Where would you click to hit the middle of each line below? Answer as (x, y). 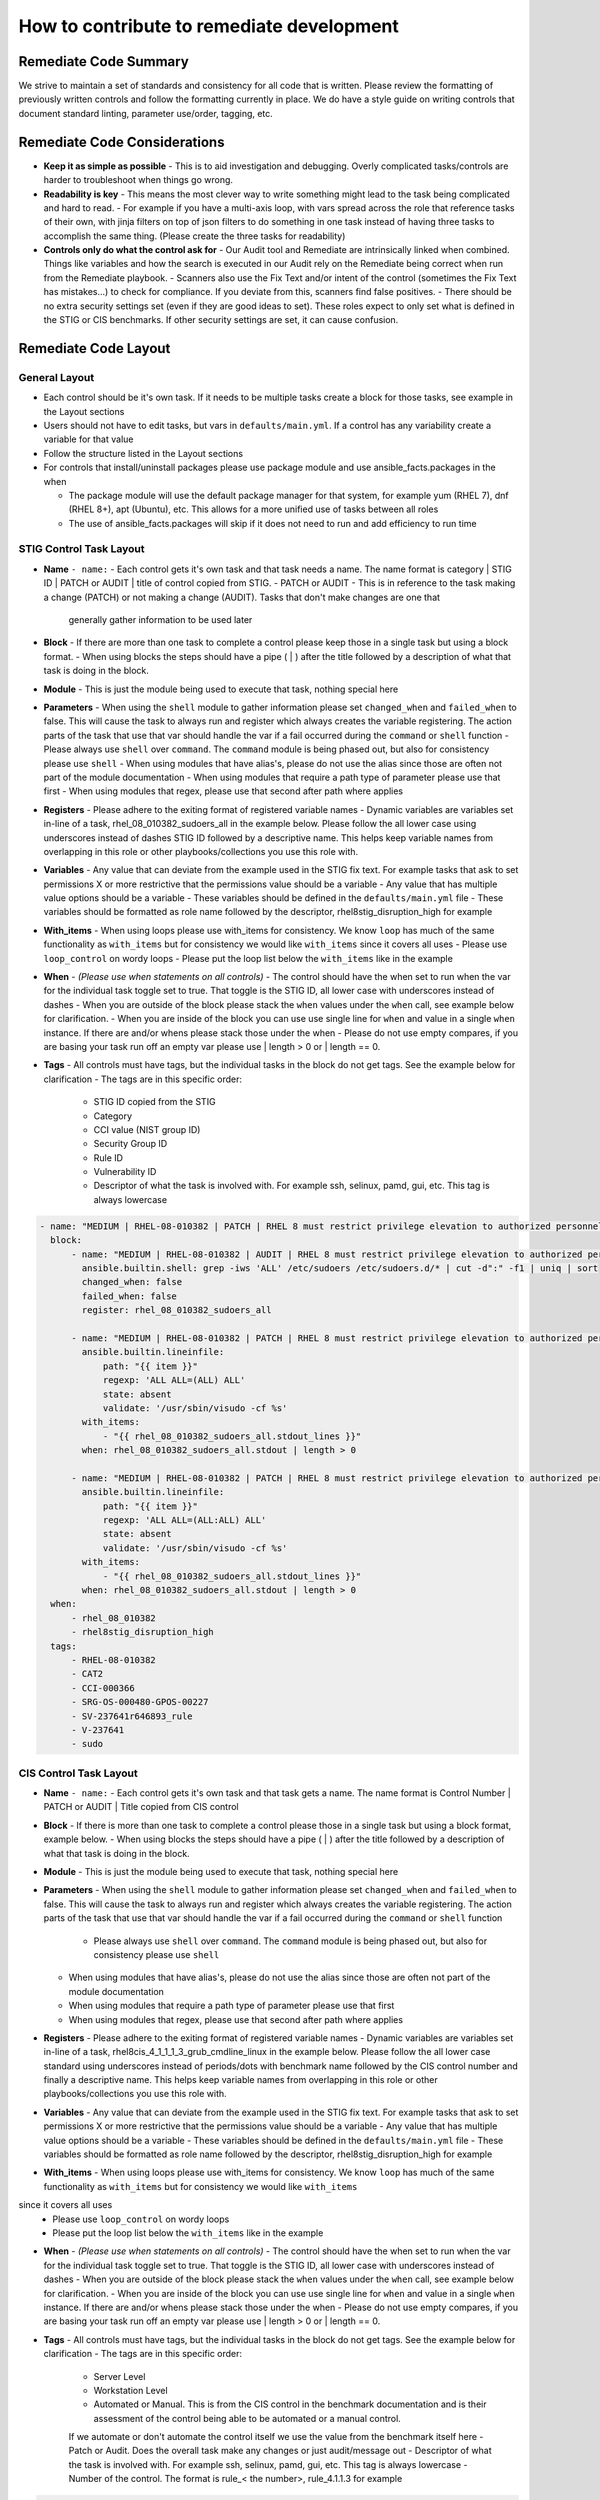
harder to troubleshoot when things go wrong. (138, 180)
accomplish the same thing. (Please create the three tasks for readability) (194, 236)
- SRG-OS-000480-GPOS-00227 (140, 1702)
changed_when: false (132, 1282)
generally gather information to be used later (160, 620)
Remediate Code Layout (94, 348)
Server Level (119, 2376)
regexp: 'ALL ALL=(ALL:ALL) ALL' (184, 1520)
